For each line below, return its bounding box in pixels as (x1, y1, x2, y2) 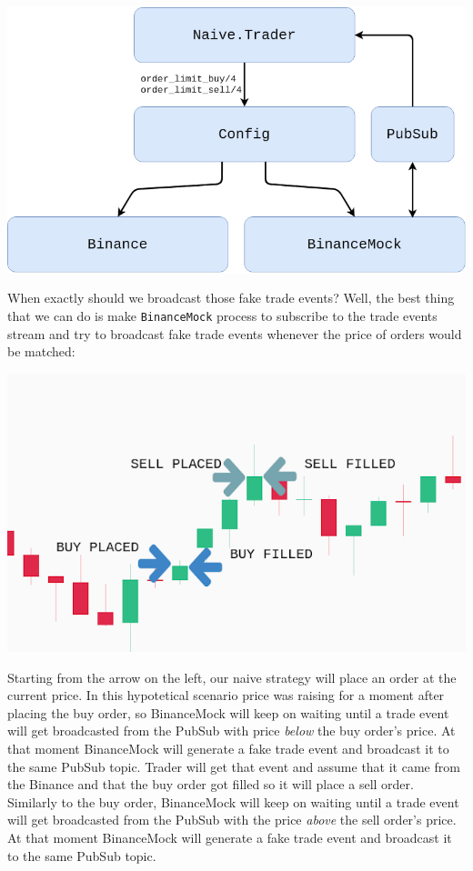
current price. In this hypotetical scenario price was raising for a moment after (7, 686, 445, 705)
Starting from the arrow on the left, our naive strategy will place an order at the (7, 667, 457, 686)
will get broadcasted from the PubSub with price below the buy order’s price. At (7, 721, 456, 740)
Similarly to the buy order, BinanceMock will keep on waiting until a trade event (7, 792, 459, 811)
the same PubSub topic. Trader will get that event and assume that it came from (7, 756, 460, 776)
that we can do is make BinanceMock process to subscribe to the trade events (7, 305, 438, 325)
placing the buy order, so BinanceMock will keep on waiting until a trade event (7, 703, 449, 722)
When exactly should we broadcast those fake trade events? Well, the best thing (7, 288, 455, 307)
